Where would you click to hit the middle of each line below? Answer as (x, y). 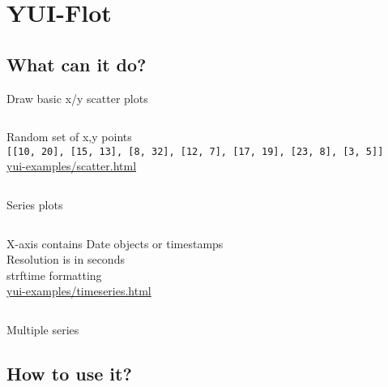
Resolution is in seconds (66, 259)
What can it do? (77, 64)
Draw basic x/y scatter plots (77, 98)
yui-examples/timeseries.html (79, 291)
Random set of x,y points (69, 137)
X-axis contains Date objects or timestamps (115, 243)
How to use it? (69, 373)
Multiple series (43, 329)
